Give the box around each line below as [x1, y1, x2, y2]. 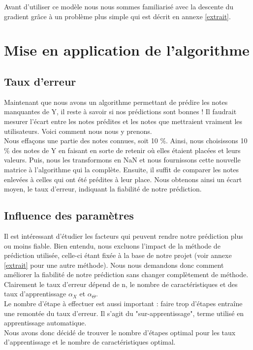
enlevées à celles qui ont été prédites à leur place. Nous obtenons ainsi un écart [4, 174, 242, 184]
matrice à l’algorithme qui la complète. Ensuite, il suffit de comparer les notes [4, 164, 239, 174]
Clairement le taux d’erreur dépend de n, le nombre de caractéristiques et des [4, 279, 238, 289]
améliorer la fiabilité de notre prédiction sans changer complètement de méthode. [4, 269, 249, 280]
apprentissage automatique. [4, 318, 87, 328]
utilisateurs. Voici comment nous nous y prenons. [4, 126, 152, 136]
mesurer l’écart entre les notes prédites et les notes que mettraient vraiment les [4, 116, 243, 126]
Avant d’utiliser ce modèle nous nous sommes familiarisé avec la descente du [4, 1, 234, 11]
